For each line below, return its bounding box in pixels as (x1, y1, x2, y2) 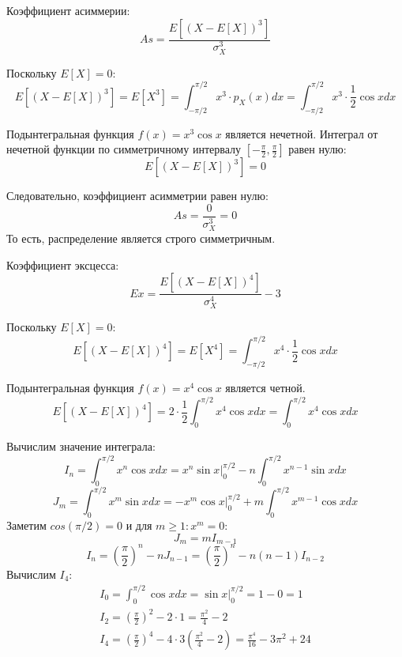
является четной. (225, 379, 306, 396)
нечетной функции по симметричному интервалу (6, 141, 241, 157)
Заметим (6, 517, 47, 534)
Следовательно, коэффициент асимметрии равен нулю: (6, 187, 269, 204)
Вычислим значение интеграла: (6, 438, 156, 454)
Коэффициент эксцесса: (6, 256, 119, 273)
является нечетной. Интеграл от (225, 125, 378, 142)
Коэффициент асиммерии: (6, 2, 130, 18)
